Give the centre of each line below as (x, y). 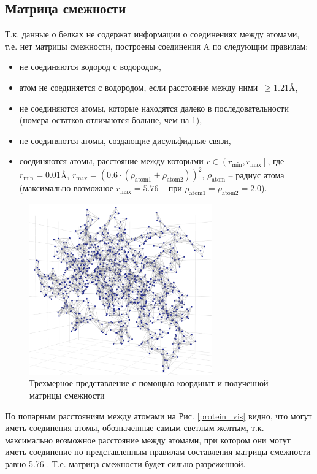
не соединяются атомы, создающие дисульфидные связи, (125, 140)
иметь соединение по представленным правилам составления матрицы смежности (158, 452)
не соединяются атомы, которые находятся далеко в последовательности (154, 108)
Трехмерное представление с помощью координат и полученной (149, 383)
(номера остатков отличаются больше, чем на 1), (111, 120)
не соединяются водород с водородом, (90, 67)
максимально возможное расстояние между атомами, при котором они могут (148, 439)
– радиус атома (256, 174)
